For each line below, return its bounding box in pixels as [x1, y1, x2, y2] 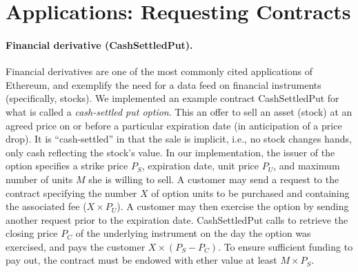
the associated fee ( [6, 199, 87, 213]
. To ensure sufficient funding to [218, 239, 353, 253]
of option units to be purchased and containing [151, 185, 350, 200]
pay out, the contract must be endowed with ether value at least [6, 253, 277, 267]
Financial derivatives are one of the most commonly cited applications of [6, 64, 312, 79]
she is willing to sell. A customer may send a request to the [88, 171, 339, 186]
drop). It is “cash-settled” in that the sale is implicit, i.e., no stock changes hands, [6, 132, 352, 146]
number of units [6, 171, 73, 186]
